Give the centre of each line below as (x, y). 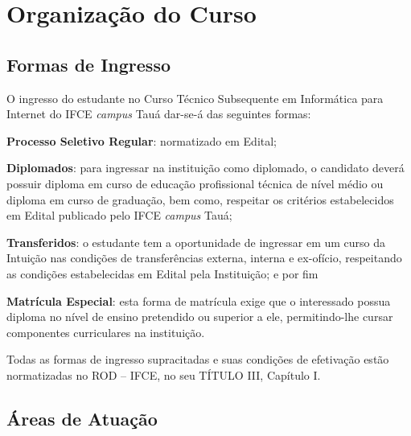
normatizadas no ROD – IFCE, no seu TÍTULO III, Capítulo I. (164, 374)
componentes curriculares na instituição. (106, 332)
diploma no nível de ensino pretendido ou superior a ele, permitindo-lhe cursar (200, 317)
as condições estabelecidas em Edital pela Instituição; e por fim (162, 273)
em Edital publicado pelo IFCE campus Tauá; (119, 215)
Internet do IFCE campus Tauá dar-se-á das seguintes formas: (159, 114)
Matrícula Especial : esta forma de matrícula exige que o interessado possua (199, 300)
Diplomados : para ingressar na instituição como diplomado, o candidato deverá (205, 168)
